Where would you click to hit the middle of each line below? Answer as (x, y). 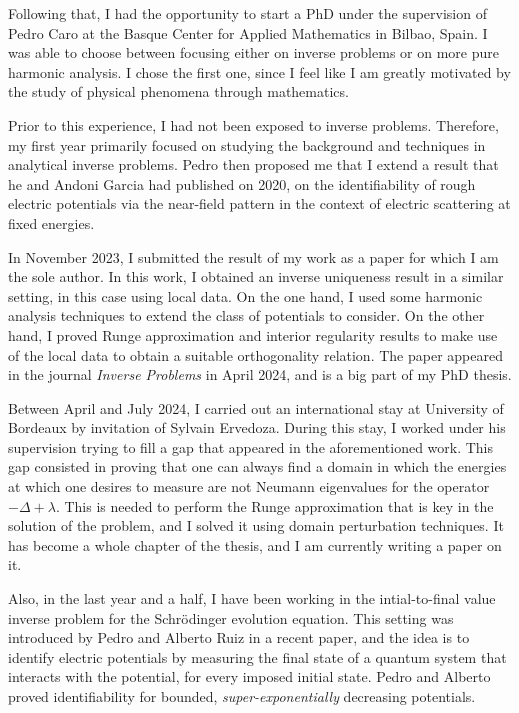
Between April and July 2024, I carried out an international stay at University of (256, 407)
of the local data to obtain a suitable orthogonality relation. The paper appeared (255, 354)
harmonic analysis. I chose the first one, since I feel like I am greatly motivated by (259, 71)
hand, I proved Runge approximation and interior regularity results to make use (253, 334)
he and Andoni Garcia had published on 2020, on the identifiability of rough (242, 183)
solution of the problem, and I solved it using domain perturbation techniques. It (256, 525)
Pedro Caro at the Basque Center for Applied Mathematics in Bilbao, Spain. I (248, 32)
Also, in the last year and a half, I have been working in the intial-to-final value (252, 598)
